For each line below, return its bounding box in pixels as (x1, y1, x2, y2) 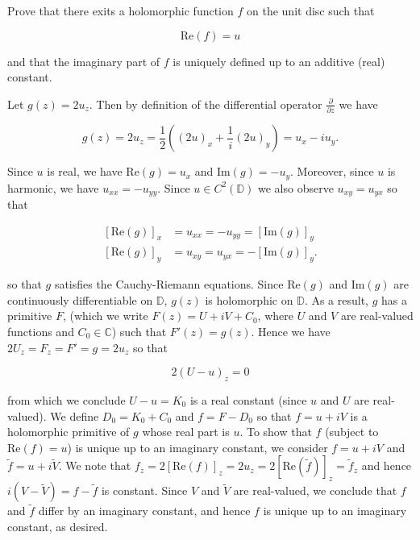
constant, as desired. (7, 518, 108, 534)
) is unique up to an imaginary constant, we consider (67, 438, 328, 455)
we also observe (258, 179, 334, 196)
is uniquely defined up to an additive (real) (173, 52, 385, 69)
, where (257, 307, 293, 324)
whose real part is (142, 423, 230, 440)
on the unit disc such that (247, 2, 375, 19)
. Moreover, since (290, 163, 374, 180)
